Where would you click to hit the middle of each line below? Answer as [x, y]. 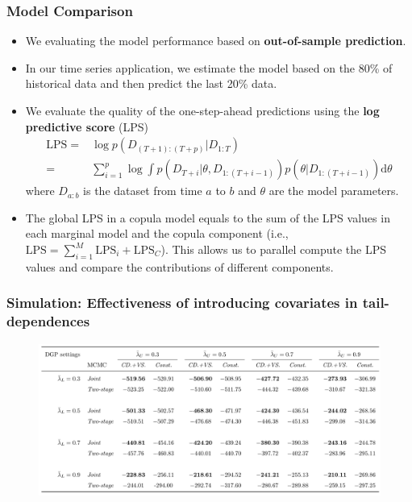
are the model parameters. [334, 191]
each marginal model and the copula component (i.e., [157, 233]
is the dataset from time [143, 191]
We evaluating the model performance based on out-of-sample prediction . [216, 41]
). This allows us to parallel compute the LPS [273, 249]
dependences [48, 321]
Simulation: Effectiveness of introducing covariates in [182, 303]
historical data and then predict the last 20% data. [151, 83]
